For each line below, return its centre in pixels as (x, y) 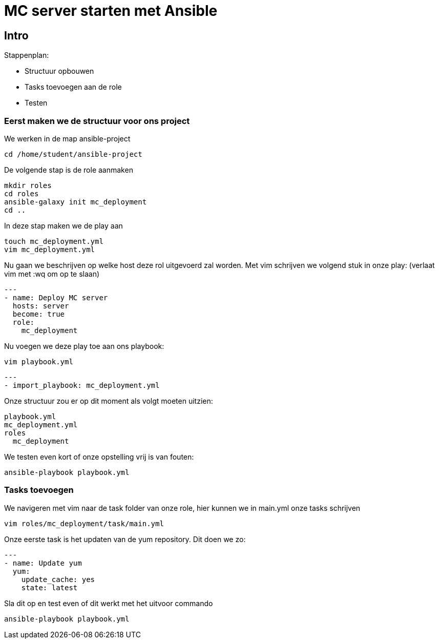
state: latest (49, 587)
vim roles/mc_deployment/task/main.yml (84, 523)
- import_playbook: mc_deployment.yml (82, 385)
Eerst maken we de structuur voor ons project (97, 121)
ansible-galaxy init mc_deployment (76, 202)
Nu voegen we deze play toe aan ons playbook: (84, 346)
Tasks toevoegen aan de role (73, 87)
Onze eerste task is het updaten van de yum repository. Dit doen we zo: (125, 539)
